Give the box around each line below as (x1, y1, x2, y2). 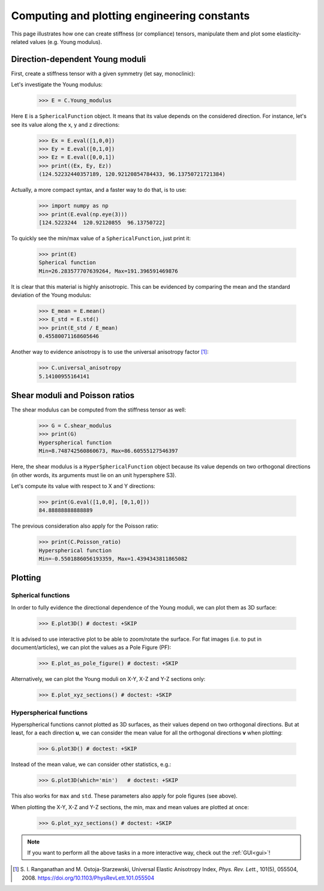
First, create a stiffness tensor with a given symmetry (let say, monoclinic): (11, 70, 195, 77)
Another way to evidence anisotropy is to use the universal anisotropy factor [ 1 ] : (11, 348, 209, 356)
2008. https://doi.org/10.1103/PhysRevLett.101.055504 (22, 874, 155, 881)
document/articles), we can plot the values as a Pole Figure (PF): (11, 644, 171, 651)
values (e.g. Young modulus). (29, 38, 102, 45)
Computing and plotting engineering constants (11, 9, 250, 22)
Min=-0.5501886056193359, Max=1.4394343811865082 (38, 555, 188, 563)
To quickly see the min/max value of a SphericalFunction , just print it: (11, 235, 191, 242)
